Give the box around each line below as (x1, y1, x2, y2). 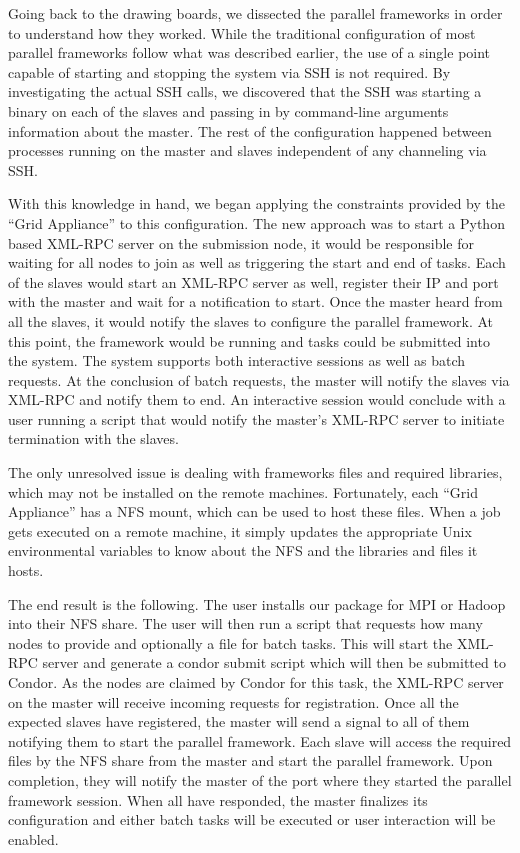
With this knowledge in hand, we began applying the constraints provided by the (8, 193, 505, 214)
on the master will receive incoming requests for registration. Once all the (8, 691, 459, 712)
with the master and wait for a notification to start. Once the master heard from (8, 291, 503, 312)
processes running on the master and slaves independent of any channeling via (8, 140, 487, 161)
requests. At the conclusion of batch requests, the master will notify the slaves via (8, 369, 510, 390)
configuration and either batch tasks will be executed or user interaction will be (8, 809, 496, 830)
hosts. (8, 560, 44, 581)
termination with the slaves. (8, 428, 179, 449)
